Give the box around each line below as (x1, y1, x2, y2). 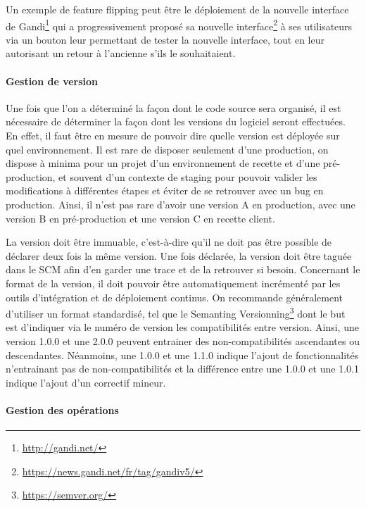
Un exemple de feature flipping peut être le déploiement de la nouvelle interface (6, 2, 349, 16)
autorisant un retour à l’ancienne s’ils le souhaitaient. (6, 46, 236, 61)
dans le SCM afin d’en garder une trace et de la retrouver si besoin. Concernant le (6, 262, 360, 277)
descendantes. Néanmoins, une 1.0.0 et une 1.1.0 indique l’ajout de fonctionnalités (6, 347, 359, 362)
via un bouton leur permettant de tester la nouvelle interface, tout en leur (6, 32, 324, 46)
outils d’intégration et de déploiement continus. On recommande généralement (6, 289, 343, 304)
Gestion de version (6, 73, 99, 88)
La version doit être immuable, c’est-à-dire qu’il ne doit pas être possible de (6, 234, 332, 249)
